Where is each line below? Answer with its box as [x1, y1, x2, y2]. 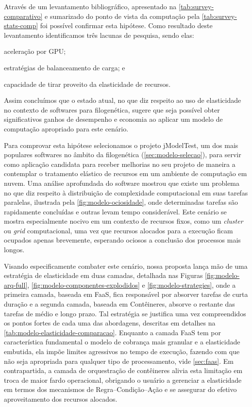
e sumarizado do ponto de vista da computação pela [45, 11, 200, 21]
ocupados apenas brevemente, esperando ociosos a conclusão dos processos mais [4, 235, 241, 245]
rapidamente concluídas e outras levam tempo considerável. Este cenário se [4, 206, 227, 216]
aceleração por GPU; [4, 46, 66, 56]
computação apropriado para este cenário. [4, 123, 129, 133]
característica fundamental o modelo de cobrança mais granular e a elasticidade [4, 337, 240, 347]
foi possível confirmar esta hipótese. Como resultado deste [40, 20, 213, 31]
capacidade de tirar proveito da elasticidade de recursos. [4, 79, 171, 89]
